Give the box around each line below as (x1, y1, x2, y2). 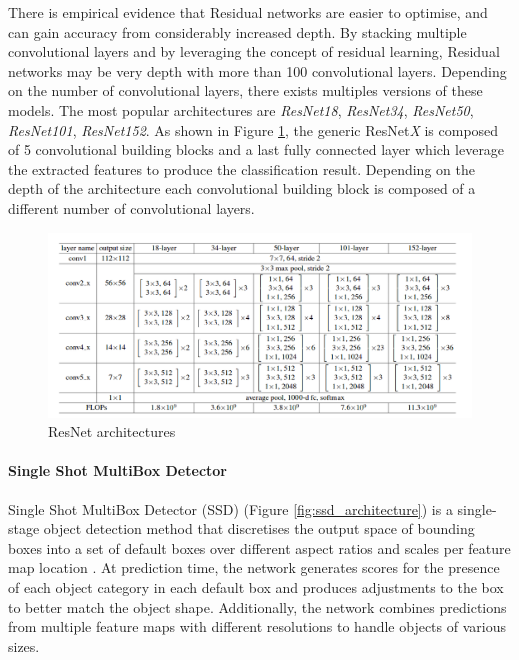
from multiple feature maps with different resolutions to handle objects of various (8, 616, 506, 637)
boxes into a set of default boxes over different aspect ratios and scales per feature (8, 537, 511, 558)
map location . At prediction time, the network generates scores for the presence (8, 557, 500, 578)
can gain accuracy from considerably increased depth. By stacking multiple (8, 21, 467, 42)
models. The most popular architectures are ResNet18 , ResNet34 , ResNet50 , (8, 99, 474, 120)
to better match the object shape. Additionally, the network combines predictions (8, 596, 507, 617)
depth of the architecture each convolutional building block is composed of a (8, 178, 476, 199)
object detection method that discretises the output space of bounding (43, 518, 475, 539)
